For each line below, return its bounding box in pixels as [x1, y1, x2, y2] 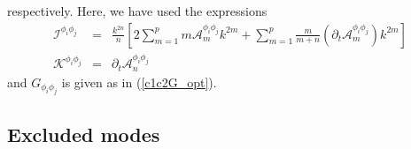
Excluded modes [7, 120, 160, 147]
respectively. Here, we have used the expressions [7, 2, 268, 19]
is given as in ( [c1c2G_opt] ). [61, 72, 217, 91]
